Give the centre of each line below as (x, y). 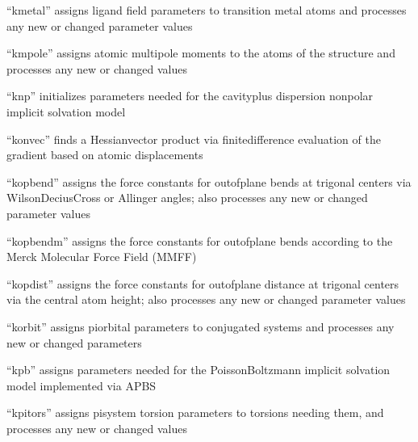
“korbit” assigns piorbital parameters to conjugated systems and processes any (201, 326)
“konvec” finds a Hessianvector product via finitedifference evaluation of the (194, 139)
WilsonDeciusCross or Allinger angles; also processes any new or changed (187, 198)
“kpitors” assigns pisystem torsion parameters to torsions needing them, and (195, 413)
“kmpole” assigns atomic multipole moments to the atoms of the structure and (201, 53)
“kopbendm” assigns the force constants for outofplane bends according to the (200, 240)
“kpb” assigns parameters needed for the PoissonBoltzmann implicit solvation (199, 370)
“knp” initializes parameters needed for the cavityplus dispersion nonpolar (190, 96)
